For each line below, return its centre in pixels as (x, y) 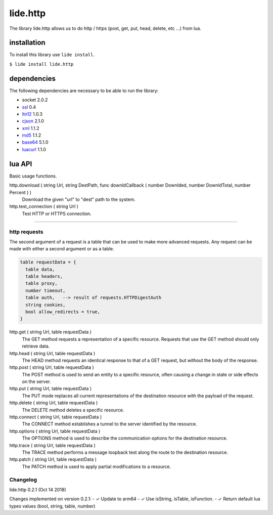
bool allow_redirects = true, (63, 312)
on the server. (36, 381)
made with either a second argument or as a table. (62, 249)
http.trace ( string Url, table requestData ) (53, 445)
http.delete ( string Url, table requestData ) (54, 403)
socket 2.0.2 (35, 100)
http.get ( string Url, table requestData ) (51, 332)
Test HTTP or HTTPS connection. (57, 213)
